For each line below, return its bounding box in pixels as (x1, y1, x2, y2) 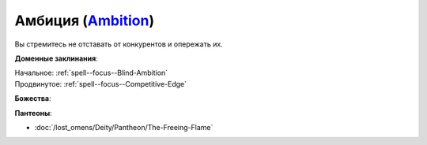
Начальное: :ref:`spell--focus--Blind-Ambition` (14, 68, 168, 78)
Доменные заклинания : (14, 54, 98, 63)
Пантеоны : (14, 108, 53, 117)
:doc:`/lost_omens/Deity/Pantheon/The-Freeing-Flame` (34, 122, 213, 132)
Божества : (14, 94, 51, 103)
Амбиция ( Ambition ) (14, 12, 154, 29)
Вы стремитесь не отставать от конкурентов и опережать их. (14, 39, 223, 49)
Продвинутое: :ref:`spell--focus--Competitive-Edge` (14, 79, 187, 88)
